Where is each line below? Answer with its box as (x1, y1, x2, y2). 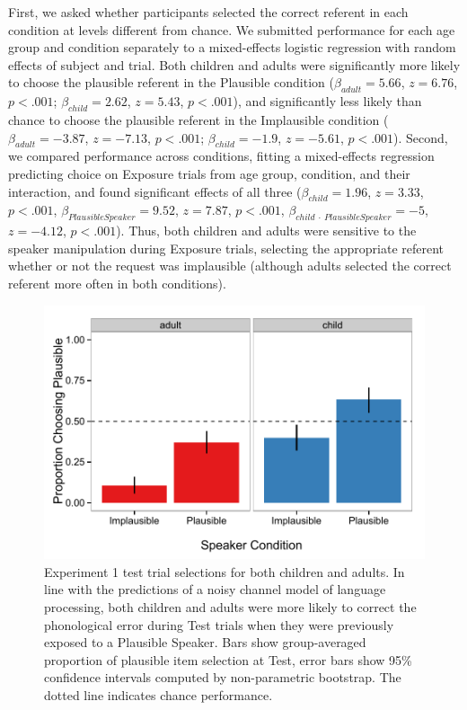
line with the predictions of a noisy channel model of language (44, 580, 386, 599)
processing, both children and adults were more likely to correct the (44, 597, 417, 616)
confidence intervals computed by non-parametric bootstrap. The (44, 668, 401, 687)
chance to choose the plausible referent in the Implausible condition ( (8, 110, 389, 129)
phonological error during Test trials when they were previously (44, 615, 394, 634)
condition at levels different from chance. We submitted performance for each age (8, 20, 455, 39)
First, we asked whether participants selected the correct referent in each (8, 3, 409, 21)
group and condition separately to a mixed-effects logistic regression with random (8, 38, 456, 57)
